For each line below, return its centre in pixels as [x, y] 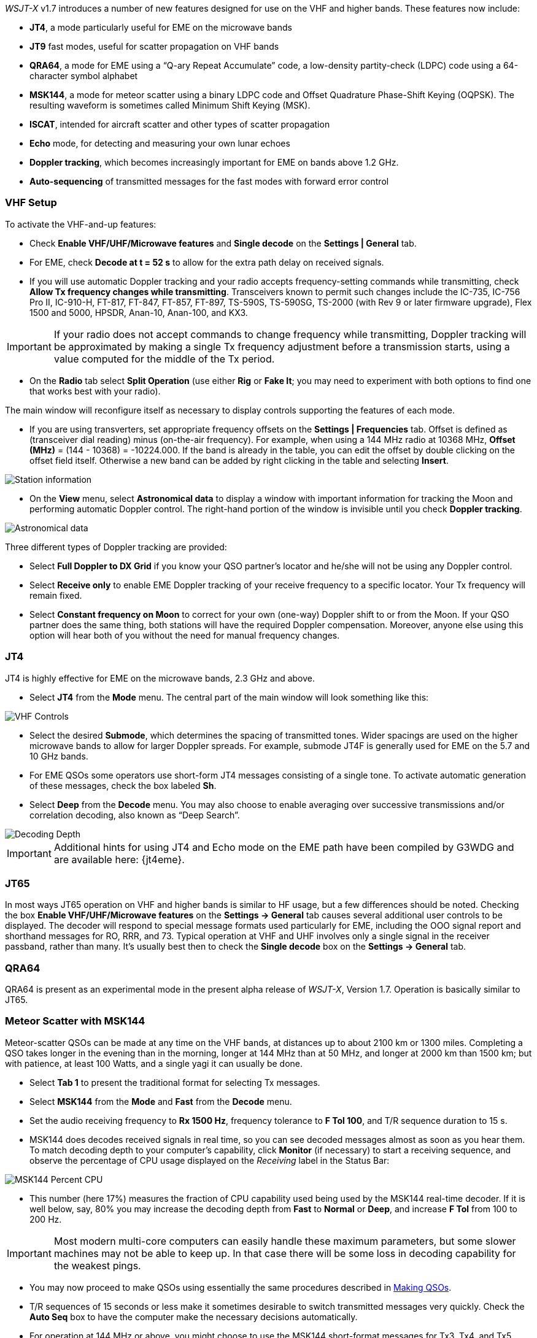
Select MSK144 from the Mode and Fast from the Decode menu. [161, 1101]
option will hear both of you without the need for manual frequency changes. [185, 635]
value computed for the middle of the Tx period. [164, 359]
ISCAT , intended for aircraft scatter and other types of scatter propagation [180, 124]
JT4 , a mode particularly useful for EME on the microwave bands [161, 27]
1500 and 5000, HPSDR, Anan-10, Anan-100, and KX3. [139, 312]
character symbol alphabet [84, 76]
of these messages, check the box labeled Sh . [123, 785]
